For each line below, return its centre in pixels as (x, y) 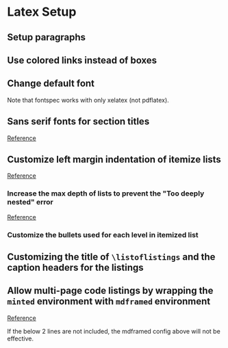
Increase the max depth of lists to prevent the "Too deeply (106, 193)
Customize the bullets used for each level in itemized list (103, 235)
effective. (21, 338)
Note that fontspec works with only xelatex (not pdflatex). (88, 100)
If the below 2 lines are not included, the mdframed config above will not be (114, 331)
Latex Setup (42, 12)
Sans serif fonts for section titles (78, 121)
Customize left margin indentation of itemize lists (114, 159)
